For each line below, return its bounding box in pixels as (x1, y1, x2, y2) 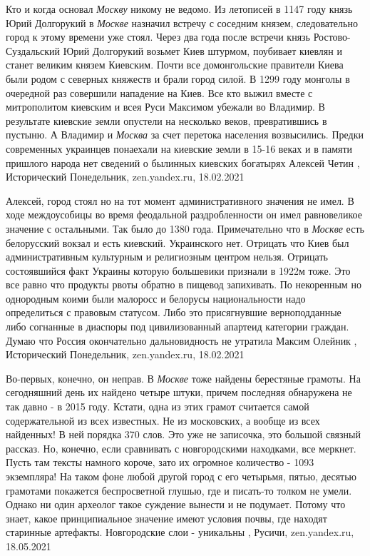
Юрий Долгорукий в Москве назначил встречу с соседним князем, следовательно (6, 15, 358, 30)
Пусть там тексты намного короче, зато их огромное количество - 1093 (6, 455, 314, 470)
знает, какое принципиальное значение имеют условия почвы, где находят (6, 510, 327, 525)
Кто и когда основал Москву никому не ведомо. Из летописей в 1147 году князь (6, 1, 353, 16)
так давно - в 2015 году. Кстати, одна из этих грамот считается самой (6, 399, 309, 414)
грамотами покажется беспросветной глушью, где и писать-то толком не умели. (6, 482, 352, 497)
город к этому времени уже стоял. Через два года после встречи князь (6, 29, 310, 44)
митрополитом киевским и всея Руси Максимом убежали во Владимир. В (6, 99, 325, 114)
